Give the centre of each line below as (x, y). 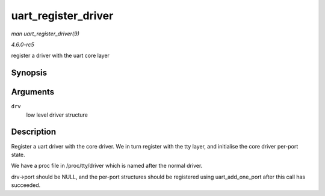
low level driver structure (57, 115)
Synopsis (29, 73)
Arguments (33, 92)
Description (34, 132)
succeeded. (26, 185)
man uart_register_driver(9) (45, 34)
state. (18, 155)
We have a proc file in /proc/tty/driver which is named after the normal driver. (107, 166)
